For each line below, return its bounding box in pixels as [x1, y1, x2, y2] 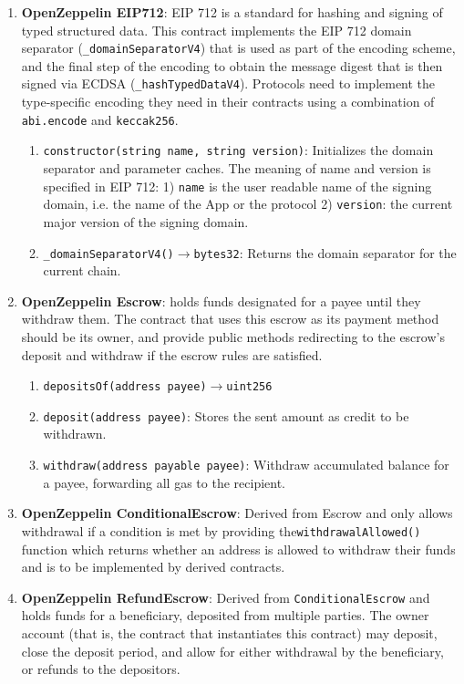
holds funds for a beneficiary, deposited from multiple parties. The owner [21, 606, 429, 625]
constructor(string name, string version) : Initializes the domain [43, 140, 434, 160]
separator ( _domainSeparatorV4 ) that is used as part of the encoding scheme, [21, 38, 456, 57]
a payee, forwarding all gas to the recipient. [43, 472, 286, 492]
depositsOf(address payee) [43, 380, 207, 394]
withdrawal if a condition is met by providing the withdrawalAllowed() [21, 521, 421, 540]
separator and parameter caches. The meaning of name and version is [43, 159, 431, 177]
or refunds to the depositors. [21, 659, 180, 679]
